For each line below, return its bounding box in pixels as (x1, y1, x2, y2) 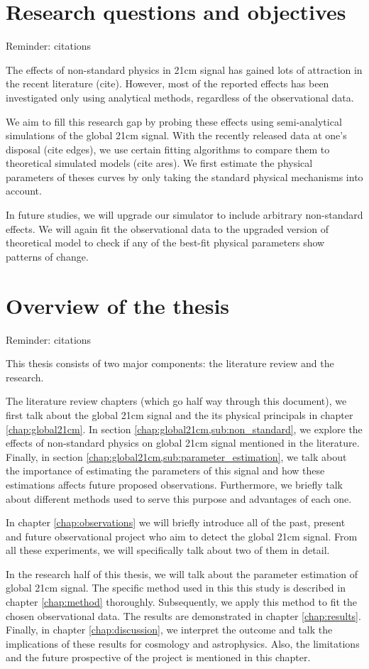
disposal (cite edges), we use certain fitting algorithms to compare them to (6, 141, 330, 156)
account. (6, 183, 42, 198)
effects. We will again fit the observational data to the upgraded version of (6, 221, 329, 236)
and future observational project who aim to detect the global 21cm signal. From (6, 528, 358, 543)
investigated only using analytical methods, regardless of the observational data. (6, 89, 354, 104)
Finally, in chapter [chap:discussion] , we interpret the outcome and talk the (6, 622, 333, 637)
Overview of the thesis (6, 290, 230, 320)
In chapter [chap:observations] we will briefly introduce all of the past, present (6, 515, 346, 530)
